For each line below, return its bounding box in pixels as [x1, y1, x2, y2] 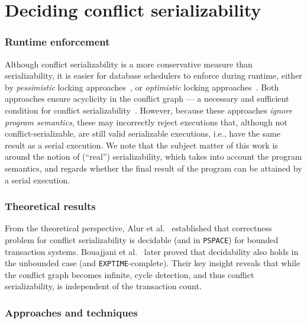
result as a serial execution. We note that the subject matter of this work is [5, 138, 278, 151]
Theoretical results [5, 199, 96, 214]
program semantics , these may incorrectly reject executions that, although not [5, 115, 287, 128]
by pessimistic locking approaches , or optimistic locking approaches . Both [5, 80, 279, 93]
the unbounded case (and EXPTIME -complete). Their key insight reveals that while [5, 257, 300, 269]
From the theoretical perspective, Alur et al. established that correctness [5, 222, 272, 234]
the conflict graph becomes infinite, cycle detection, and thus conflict [5, 268, 254, 280]
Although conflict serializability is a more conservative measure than [5, 57, 253, 70]
